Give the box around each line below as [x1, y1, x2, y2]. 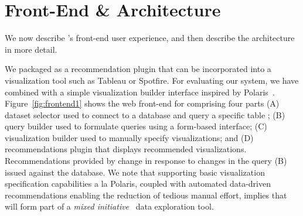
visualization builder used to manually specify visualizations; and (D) [5, 131, 254, 143]
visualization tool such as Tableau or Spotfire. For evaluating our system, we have [5, 74, 299, 86]
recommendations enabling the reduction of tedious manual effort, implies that [5, 188, 287, 201]
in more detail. [5, 43, 57, 55]
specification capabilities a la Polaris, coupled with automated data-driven [5, 177, 271, 190]
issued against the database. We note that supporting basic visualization [5, 166, 265, 178]
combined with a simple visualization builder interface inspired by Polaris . [5, 85, 275, 98]
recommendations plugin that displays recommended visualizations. [5, 143, 247, 155]
